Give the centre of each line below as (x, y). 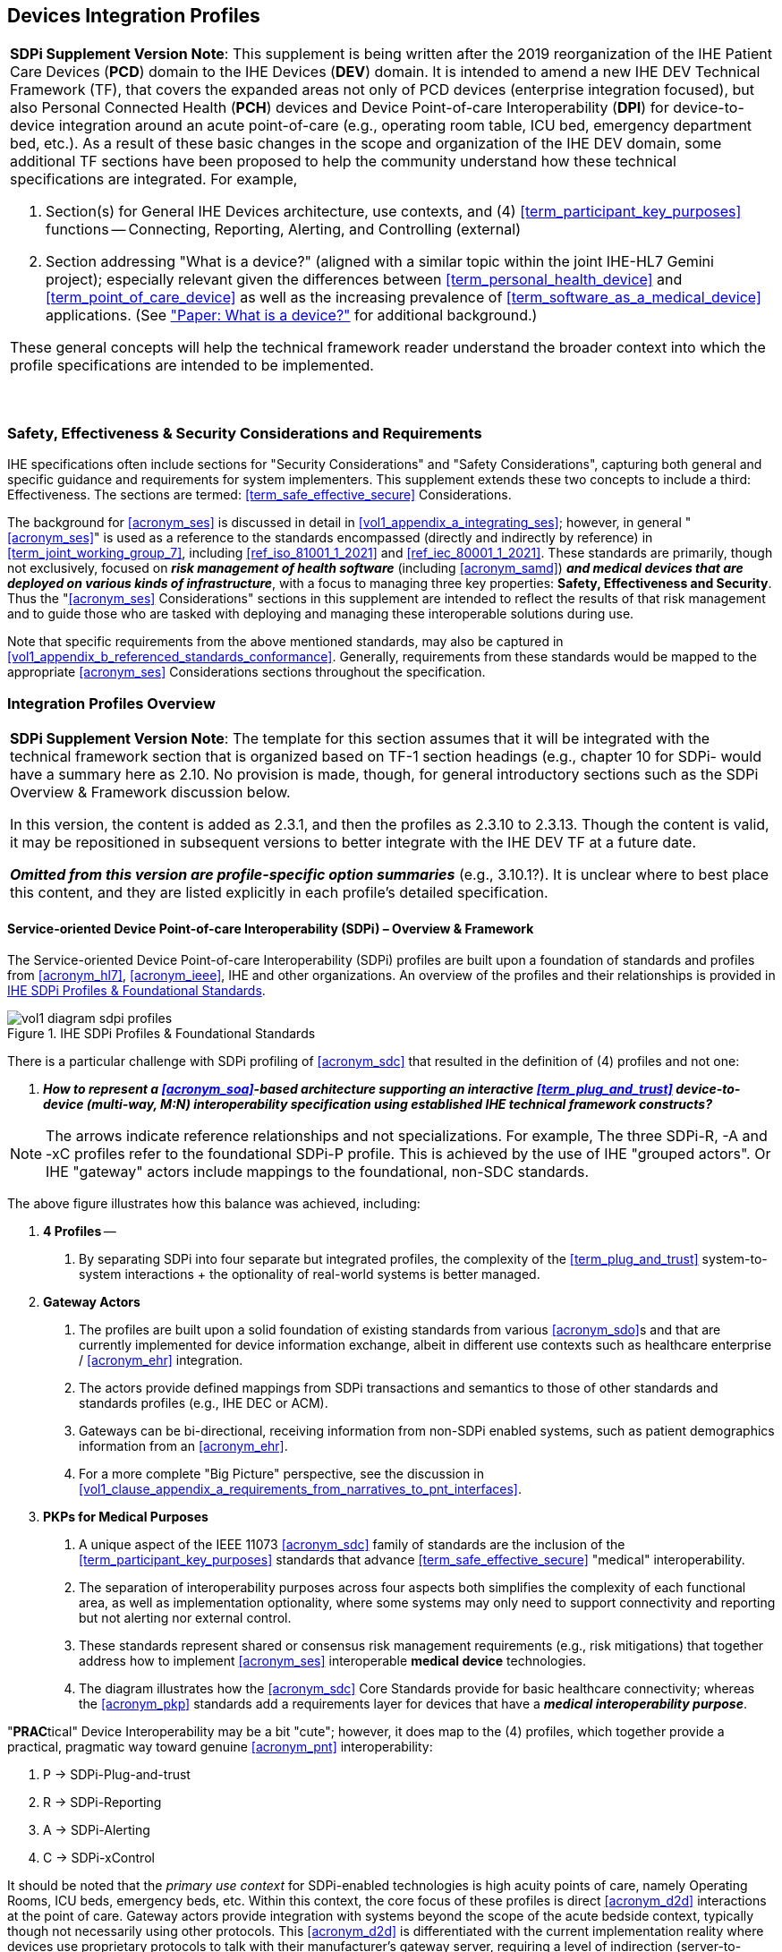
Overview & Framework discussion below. (150, 792)
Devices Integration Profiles (134, 16)
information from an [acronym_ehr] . (183, 1446)
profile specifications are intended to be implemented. (192, 366)
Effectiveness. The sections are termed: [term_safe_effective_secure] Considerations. (259, 495)
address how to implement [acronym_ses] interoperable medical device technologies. (332, 1661)
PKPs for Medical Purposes (126, 1517)
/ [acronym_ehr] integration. (161, 1360)
